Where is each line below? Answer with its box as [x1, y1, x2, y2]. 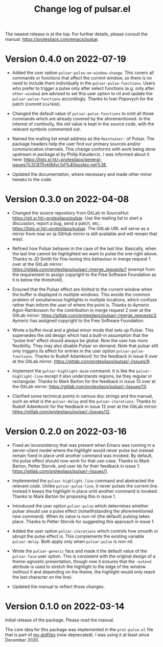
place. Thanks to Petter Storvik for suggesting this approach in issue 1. [12, 519, 155, 524]
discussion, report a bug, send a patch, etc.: [12, 220, 101, 226]
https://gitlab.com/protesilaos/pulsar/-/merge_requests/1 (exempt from [12, 267, 155, 272]
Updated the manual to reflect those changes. [12, 584, 105, 590]
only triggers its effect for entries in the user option [12, 348, 116, 354]
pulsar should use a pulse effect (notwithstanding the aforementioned [12, 508, 153, 514]
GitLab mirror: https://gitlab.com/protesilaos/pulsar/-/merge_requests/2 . [12, 313, 158, 319]
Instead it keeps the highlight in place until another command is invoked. [12, 488, 158, 494]
